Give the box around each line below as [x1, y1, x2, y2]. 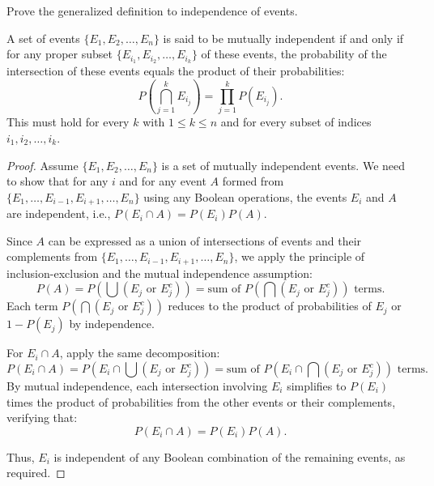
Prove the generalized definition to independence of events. [6, 2, 298, 19]
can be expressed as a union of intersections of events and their [48, 232, 362, 249]
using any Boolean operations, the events [143, 188, 347, 205]
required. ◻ [6, 464, 66, 481]
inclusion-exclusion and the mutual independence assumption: [6, 264, 313, 281]
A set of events [6, 29, 80, 46]
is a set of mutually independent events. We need [161, 156, 406, 173]
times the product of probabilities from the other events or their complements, [6, 393, 396, 410]
